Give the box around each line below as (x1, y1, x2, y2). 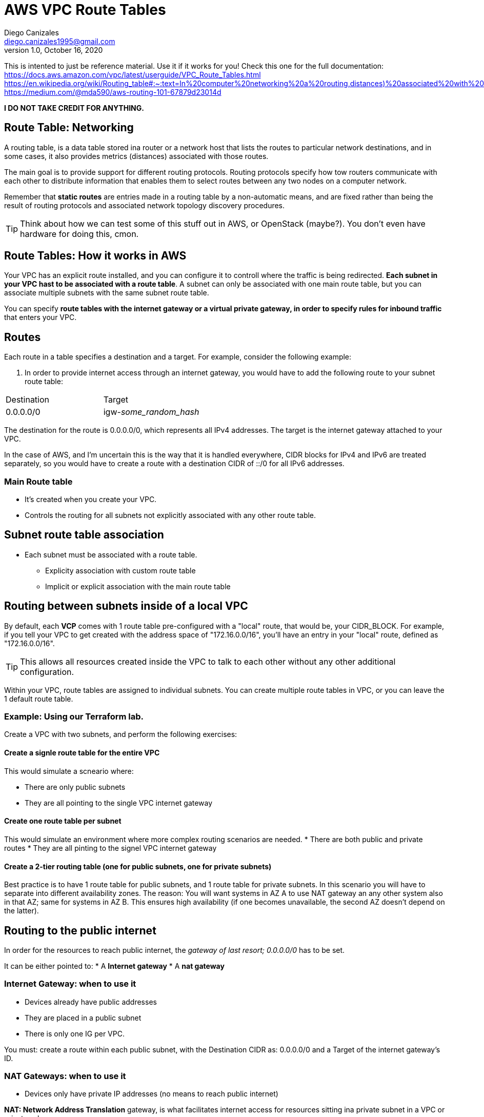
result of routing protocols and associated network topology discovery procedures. (4, 201, 285, 210)
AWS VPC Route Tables (4, 1, 166, 18)
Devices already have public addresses (25, 997, 157, 1006)
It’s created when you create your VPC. (25, 495, 157, 504)
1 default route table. (4, 694, 73, 703)
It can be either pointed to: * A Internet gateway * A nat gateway (4, 961, 225, 970)
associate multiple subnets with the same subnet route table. (4, 288, 209, 297)
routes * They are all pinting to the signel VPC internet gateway (4, 843, 217, 852)
